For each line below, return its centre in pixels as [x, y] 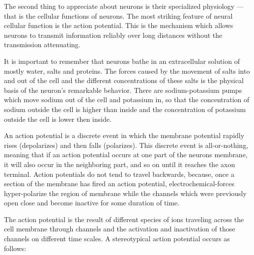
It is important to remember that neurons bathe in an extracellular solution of [122, 61]
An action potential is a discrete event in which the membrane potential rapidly [124, 135]
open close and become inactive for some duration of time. [92, 203]
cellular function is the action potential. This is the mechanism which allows [119, 25]
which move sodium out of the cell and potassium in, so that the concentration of [127, 99]
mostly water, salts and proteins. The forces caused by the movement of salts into [127, 71]
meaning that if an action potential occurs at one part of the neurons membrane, [126, 155]
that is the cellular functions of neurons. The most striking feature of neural [118, 15]
